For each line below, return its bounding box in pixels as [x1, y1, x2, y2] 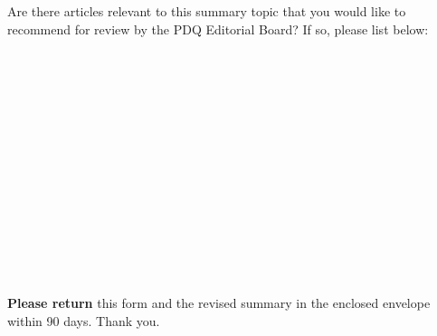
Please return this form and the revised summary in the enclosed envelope [7, 293, 431, 312]
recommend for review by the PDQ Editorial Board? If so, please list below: [7, 19, 429, 38]
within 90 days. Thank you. [7, 311, 160, 330]
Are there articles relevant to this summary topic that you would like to [7, 2, 406, 20]
